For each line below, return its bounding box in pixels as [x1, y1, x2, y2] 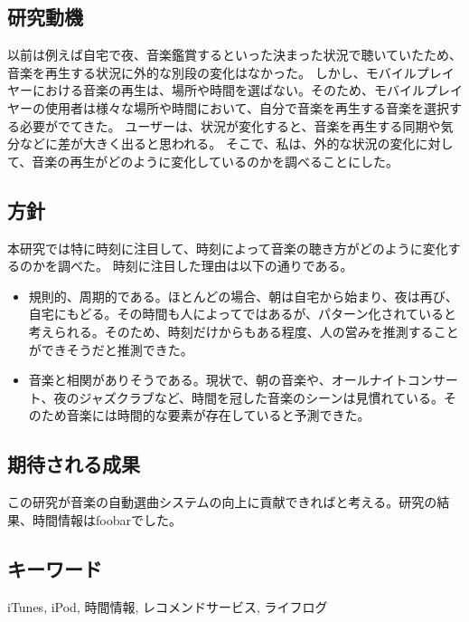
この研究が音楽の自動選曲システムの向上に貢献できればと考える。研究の [7, 493, 437, 512]
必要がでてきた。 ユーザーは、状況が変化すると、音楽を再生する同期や [19, 116, 441, 135]
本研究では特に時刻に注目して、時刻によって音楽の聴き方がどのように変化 [7, 238, 448, 257]
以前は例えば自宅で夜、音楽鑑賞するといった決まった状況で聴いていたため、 [7, 45, 463, 64]
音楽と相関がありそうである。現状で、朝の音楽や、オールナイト [28, 370, 408, 389]
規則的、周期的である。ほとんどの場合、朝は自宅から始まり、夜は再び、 [28, 286, 458, 305]
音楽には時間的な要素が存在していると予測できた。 [66, 406, 371, 425]
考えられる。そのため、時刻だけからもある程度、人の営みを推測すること [28, 321, 459, 340]
